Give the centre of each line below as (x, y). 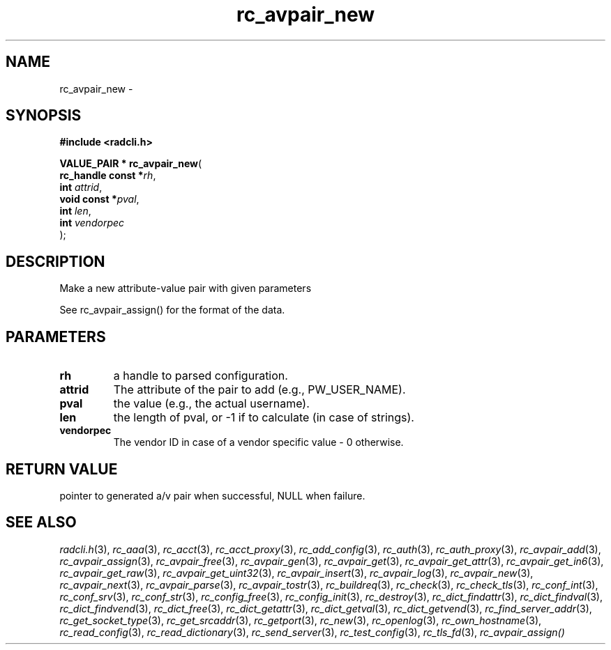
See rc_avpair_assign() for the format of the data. (172, 310)
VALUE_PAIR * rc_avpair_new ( (131, 164)
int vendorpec (92, 223)
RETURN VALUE (62, 469)
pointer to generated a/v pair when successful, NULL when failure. (212, 495)
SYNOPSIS (44, 116)
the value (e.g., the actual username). (211, 404)
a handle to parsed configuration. (201, 376)
